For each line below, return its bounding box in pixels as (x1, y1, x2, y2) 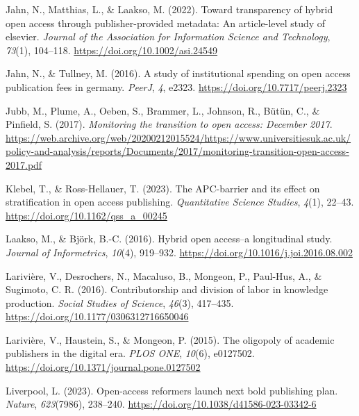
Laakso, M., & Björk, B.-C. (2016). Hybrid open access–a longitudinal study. (6, 231, 333, 246)
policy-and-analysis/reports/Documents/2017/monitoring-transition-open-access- (6, 144, 349, 158)
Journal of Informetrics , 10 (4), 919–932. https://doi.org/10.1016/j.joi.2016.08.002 (6, 244, 353, 259)
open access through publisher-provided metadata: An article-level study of (6, 15, 326, 30)
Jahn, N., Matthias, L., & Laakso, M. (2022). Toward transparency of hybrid (6, 2, 333, 16)
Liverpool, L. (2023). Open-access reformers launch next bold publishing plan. (6, 383, 338, 397)
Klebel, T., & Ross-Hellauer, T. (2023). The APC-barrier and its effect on (6, 181, 320, 195)
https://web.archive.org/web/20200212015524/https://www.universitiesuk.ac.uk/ (6, 130, 351, 144)
